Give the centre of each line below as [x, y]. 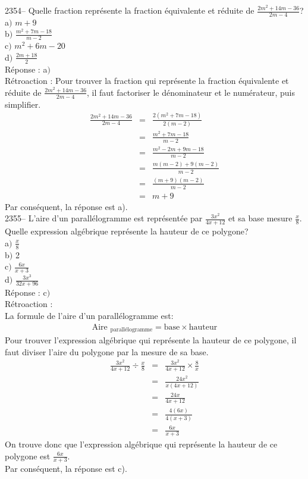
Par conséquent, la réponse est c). [66, 469]
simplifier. [23, 104]
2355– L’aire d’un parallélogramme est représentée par [104, 218]
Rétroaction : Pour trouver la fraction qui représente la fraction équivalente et [147, 81]
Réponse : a [26, 69]
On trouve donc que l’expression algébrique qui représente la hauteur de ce [141, 444]
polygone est [28, 455]
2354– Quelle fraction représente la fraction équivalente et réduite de [130, 10]
